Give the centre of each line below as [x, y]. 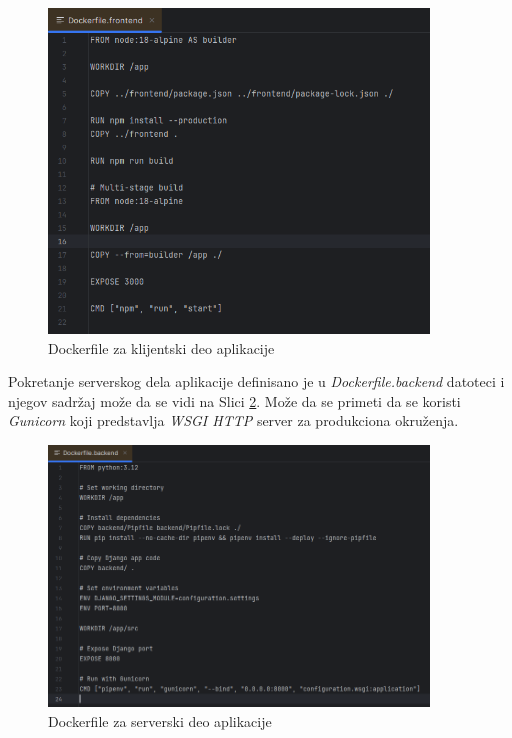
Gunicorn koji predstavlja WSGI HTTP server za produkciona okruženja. [233, 420]
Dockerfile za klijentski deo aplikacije [161, 347]
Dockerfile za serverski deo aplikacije [160, 720]
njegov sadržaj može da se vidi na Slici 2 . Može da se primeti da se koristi [234, 400]
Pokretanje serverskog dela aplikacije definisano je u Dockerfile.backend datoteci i [256, 381]
